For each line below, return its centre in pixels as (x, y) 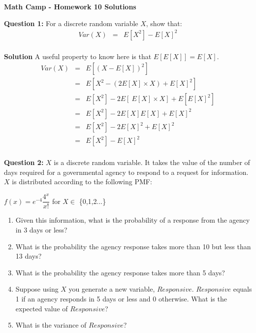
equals (242, 289)
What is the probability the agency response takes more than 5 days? (120, 272)
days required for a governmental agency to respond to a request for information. (126, 172)
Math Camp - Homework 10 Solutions (70, 6)
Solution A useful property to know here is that (78, 56)
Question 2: (24, 162)
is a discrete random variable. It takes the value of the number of (152, 162)
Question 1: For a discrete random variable (71, 23)
